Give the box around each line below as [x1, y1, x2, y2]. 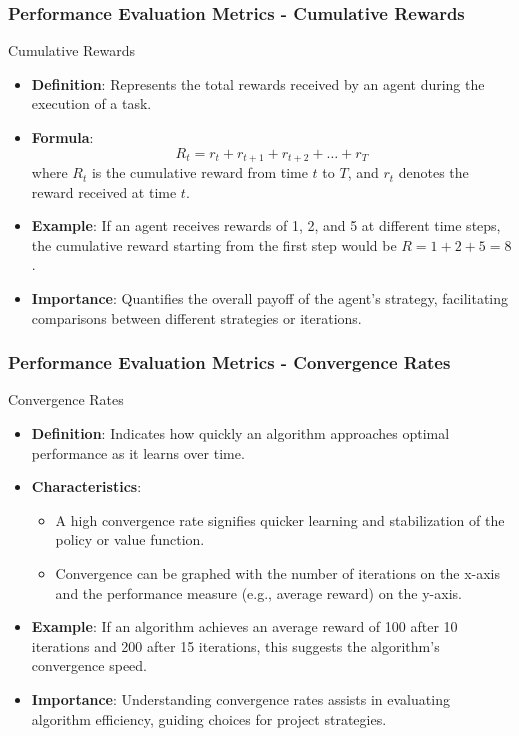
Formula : [31, 127, 94, 147]
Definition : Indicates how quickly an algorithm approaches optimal [31, 423, 450, 444]
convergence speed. [31, 655, 148, 676]
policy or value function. [55, 529, 205, 550]
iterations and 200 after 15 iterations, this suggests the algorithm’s [31, 635, 440, 656]
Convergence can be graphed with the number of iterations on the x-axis [55, 562, 501, 583]
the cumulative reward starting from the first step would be [31, 234, 397, 255]
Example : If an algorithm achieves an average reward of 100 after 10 [31, 616, 458, 637]
